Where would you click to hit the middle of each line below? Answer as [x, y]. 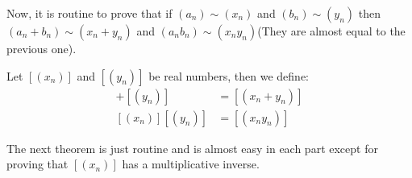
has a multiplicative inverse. [191, 164]
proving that [37, 164]
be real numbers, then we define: [229, 75]
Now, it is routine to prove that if [89, 13]
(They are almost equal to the [331, 31]
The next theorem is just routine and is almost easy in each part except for [192, 148]
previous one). [42, 48]
